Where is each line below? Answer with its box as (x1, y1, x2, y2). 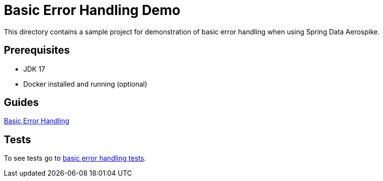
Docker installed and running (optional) (23, 79, 148, 88)
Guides (4, 96, 39, 109)
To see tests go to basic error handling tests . (4, 154, 146, 163)
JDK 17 (23, 64, 46, 73)
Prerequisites (4, 44, 70, 57)
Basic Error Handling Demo (4, 2, 181, 18)
